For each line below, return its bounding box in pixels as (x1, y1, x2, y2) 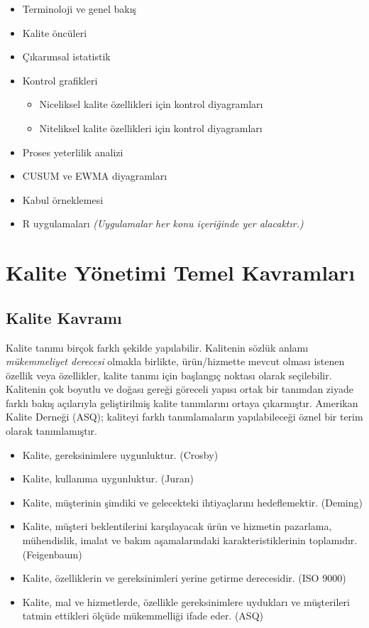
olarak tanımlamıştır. (6, 423, 97, 438)
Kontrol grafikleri (22, 72, 98, 87)
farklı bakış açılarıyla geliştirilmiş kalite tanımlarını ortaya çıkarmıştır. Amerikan (6, 395, 358, 410)
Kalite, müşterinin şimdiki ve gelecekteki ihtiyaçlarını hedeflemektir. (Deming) (22, 494, 363, 509)
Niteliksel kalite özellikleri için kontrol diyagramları (39, 120, 263, 135)
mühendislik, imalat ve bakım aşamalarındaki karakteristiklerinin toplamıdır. (22, 533, 358, 548)
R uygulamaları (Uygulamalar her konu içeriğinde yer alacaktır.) (22, 216, 304, 231)
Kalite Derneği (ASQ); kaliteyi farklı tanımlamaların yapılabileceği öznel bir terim (6, 409, 363, 424)
